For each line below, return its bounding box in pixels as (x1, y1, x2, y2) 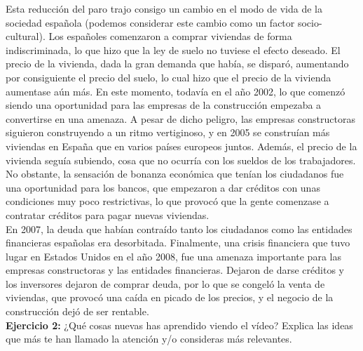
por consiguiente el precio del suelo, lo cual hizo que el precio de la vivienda (6, 69, 331, 84)
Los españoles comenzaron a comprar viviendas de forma (48, 29, 292, 44)
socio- (297, 15, 322, 29)
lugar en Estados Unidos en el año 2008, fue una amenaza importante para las (6, 249, 341, 263)
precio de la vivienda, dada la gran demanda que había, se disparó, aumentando (6, 56, 349, 71)
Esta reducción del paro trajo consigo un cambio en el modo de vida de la (6, 1, 322, 15)
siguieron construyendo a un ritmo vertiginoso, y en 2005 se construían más (6, 125, 330, 140)
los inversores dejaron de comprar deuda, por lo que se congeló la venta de (6, 276, 325, 291)
